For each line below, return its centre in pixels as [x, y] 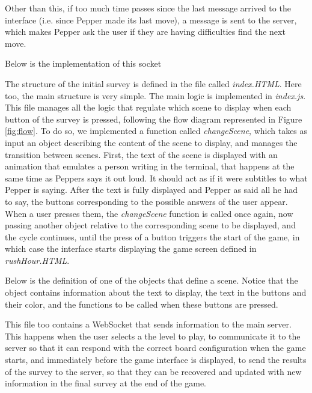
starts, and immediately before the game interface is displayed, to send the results [156, 360]
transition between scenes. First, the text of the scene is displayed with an [141, 154]
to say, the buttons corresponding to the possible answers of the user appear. [146, 201]
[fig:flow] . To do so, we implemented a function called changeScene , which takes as [156, 131]
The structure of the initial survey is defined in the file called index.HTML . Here [153, 83]
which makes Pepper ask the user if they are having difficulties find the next [145, 32]
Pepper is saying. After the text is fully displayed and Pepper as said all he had [151, 190]
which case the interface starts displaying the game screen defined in [131, 248]
